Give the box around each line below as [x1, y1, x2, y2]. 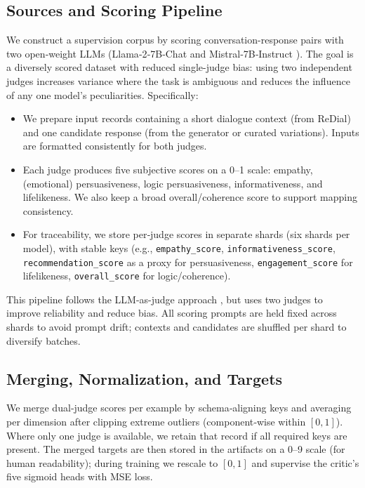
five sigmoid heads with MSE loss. [6, 469, 153, 484]
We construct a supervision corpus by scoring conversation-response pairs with [6, 32, 344, 47]
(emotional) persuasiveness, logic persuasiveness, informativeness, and [22, 176, 323, 190]
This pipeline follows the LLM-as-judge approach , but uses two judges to [6, 291, 323, 306]
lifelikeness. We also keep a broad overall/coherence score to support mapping [22, 190, 357, 204]
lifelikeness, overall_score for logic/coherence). [22, 268, 231, 283]
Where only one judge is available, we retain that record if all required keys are [6, 428, 347, 442]
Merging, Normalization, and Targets [6, 367, 283, 389]
